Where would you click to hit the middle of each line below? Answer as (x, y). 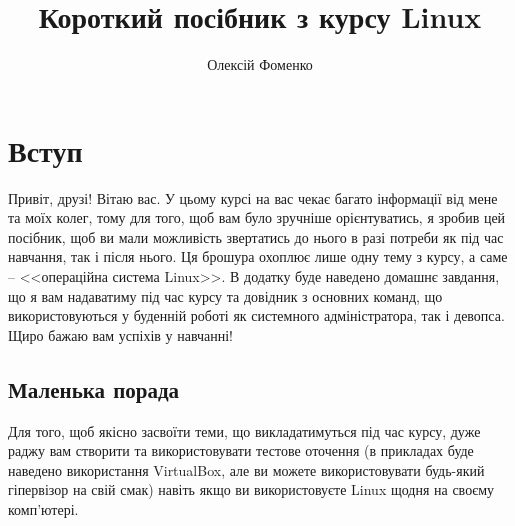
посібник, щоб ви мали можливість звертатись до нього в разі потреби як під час (256, 236)
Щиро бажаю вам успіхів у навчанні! (121, 334)
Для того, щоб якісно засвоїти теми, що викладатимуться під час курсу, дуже (244, 430)
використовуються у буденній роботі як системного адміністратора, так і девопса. (256, 315)
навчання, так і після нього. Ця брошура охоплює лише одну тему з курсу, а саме (258, 256)
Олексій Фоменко (260, 64)
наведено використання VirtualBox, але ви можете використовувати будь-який (246, 469)
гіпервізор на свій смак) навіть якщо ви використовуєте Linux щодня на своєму (251, 489)
